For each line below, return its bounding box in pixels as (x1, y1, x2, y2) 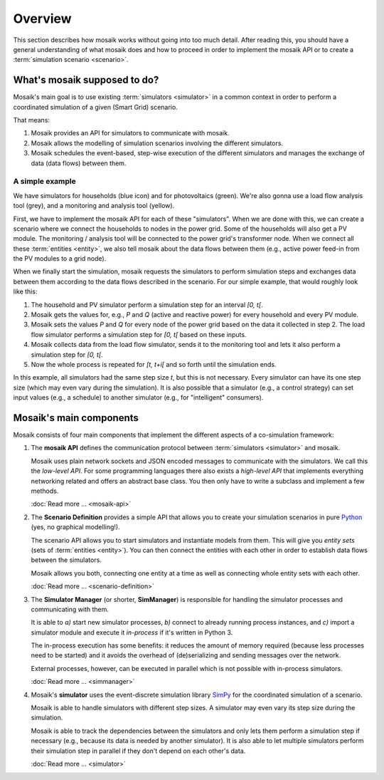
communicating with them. (31, 605, 110, 613)
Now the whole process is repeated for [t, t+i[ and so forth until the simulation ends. (31, 360, 277, 368)
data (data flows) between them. (31, 159, 127, 167)
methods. (31, 487, 59, 495)
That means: (13, 116, 50, 125)
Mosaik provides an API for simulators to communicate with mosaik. (31, 129, 230, 137)
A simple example (13, 177, 76, 187)
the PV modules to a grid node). (13, 254, 107, 263)
